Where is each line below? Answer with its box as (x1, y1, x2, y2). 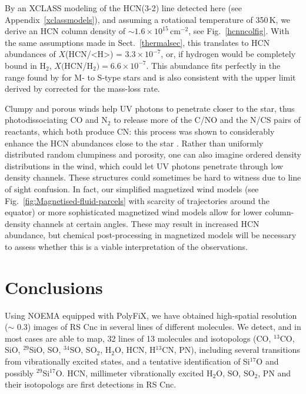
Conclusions (5, 275, 103, 299)
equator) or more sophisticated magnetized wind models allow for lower (5, 206, 262, 218)
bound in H (5, 59, 46, 71)
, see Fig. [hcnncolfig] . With (188, 25, 290, 37)
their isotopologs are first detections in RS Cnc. (5, 378, 177, 390)
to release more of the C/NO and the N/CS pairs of (114, 113, 301, 126)
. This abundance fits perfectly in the (146, 59, 281, 71)
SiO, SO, (29, 343, 61, 356)
